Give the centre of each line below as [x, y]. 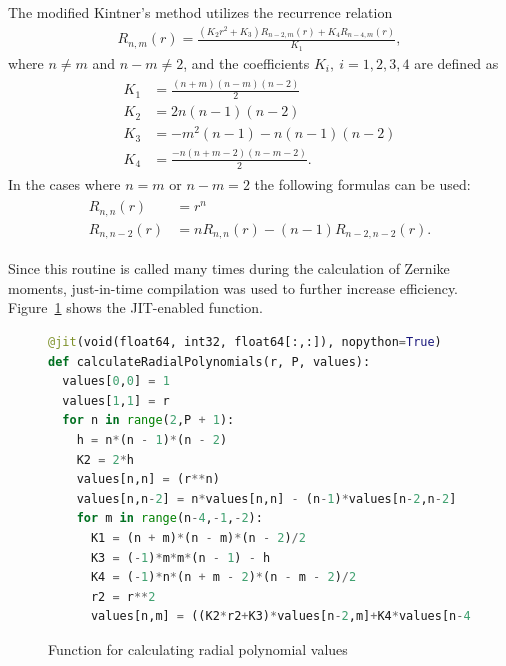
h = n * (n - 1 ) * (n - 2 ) [152, 439]
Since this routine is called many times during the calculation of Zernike [229, 268]
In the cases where [64, 183]
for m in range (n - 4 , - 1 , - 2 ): [169, 518]
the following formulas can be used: [362, 183]
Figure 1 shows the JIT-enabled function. [135, 307]
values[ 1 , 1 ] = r [116, 400]
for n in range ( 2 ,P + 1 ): [148, 420]
